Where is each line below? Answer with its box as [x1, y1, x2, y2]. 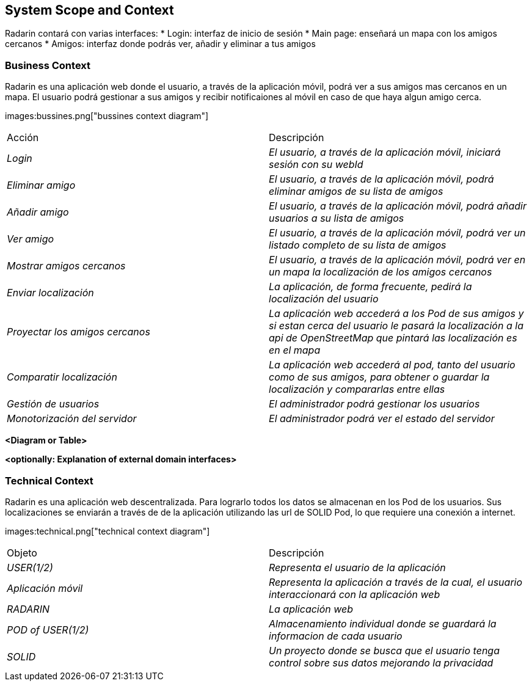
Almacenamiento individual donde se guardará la [269, 617, 497, 630]
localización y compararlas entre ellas [269, 383, 445, 396]
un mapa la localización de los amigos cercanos [269, 266, 492, 279]
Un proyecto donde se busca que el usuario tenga [269, 644, 500, 657]
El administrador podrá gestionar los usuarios [269, 398, 480, 411]
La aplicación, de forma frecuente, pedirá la [269, 280, 472, 293]
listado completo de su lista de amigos [269, 239, 446, 252]
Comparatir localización [7, 371, 117, 384]
